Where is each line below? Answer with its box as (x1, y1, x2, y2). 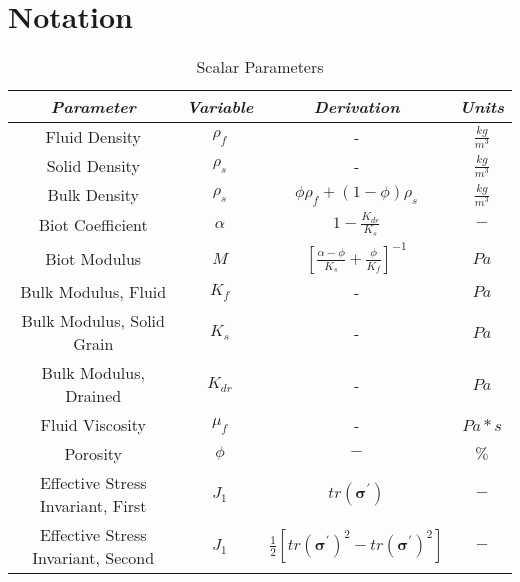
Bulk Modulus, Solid (21, 309, 165, 333)
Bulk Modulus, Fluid (20, 280, 167, 304)
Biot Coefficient (38, 212, 148, 236)
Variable (186, 95, 254, 119)
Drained (65, 384, 122, 408)
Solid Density (46, 154, 140, 178)
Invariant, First (39, 494, 147, 518)
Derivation (313, 95, 400, 119)
